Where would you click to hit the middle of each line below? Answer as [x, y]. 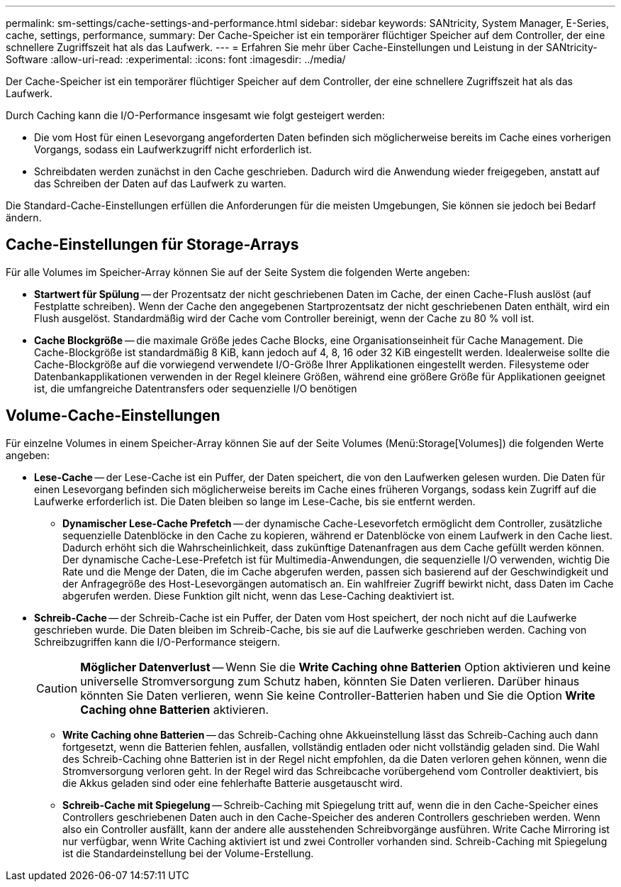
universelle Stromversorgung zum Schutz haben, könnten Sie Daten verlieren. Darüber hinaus [330, 681]
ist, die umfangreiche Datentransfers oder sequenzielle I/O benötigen [196, 388]
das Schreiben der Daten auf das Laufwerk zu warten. [160, 183]
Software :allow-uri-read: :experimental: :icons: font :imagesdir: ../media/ [176, 59]
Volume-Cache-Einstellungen [113, 416]
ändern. [24, 217]
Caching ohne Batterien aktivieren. [174, 709]
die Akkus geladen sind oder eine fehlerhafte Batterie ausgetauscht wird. [233, 783]
